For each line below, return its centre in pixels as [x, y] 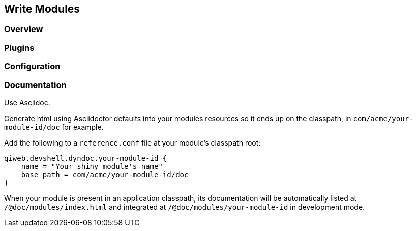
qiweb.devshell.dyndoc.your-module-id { [86, 158]
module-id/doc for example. [54, 127]
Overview [24, 29]
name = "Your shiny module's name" [92, 166]
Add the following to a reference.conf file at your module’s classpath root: [132, 142]
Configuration [32, 66]
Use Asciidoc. [27, 102]
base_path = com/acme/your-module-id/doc [105, 174]
